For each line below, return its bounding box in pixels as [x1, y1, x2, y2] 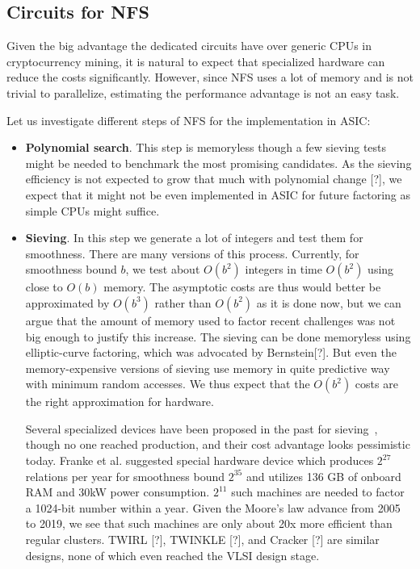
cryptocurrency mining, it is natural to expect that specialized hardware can [6, 52, 385, 69]
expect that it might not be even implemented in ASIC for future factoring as [25, 186, 410, 203]
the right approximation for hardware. [25, 393, 214, 410]
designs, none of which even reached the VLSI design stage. [25, 546, 320, 563]
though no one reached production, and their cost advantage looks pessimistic [25, 436, 410, 453]
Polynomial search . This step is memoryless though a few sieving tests [25, 139, 387, 156]
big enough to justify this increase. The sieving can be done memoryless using [25, 328, 411, 345]
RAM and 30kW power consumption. [25, 483, 210, 500]
